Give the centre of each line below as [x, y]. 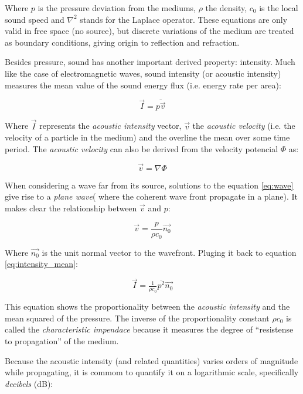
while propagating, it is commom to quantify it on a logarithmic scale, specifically [152, 372]
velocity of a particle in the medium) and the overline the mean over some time [147, 137]
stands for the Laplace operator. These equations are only [184, 19]
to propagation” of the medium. [62, 340]
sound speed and [35, 19]
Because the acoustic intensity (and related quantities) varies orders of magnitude [151, 360]
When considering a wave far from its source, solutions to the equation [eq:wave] [149, 185]
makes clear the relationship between [71, 208]
